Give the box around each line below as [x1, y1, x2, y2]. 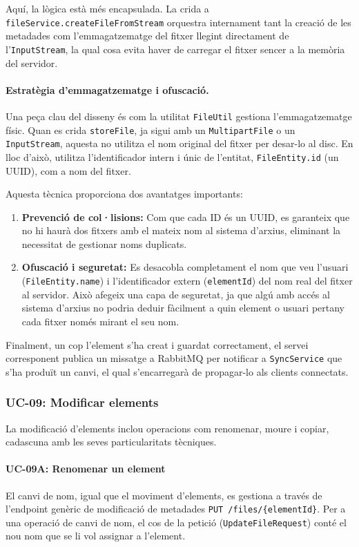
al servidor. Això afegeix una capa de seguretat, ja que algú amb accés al [21, 287, 330, 301]
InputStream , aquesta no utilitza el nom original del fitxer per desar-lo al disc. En [6, 136, 353, 151]
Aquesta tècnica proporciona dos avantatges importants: [6, 186, 243, 201]
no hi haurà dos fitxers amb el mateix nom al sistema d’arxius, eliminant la [21, 223, 341, 238]
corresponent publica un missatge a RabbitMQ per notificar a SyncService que [6, 351, 342, 365]
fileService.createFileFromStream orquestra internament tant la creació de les [6, 15, 351, 29]
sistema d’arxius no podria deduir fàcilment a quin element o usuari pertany [21, 300, 345, 315]
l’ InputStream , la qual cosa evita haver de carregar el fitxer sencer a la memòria [6, 41, 345, 56]
